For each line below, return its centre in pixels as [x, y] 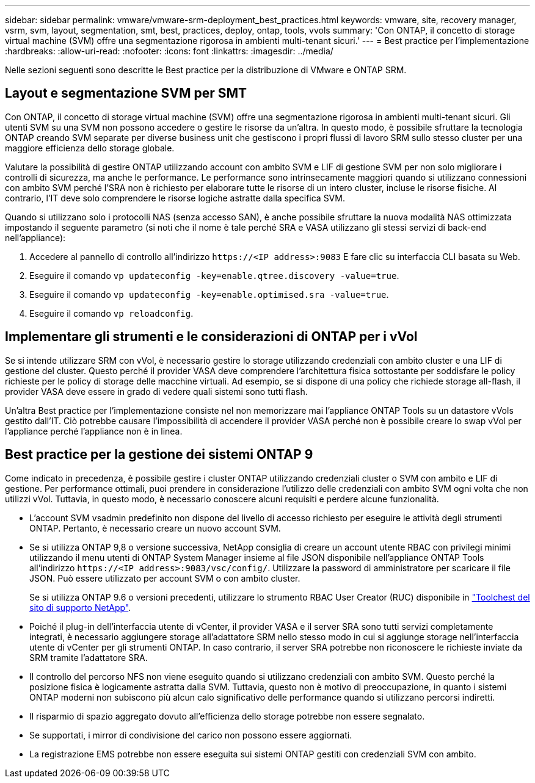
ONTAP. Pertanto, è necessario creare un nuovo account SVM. [155, 528]
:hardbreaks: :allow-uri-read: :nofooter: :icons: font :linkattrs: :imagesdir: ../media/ [169, 51]
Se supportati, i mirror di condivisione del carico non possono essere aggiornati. [191, 735]
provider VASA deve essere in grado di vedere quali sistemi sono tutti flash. [156, 391]
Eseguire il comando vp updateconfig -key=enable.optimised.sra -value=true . [209, 294]
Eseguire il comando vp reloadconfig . [111, 313]
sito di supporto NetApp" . [80, 607]
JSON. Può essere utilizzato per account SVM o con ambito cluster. [165, 578]
